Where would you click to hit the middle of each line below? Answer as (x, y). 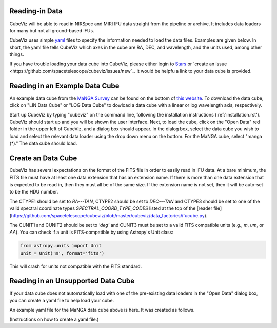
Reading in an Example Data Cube (64, 85)
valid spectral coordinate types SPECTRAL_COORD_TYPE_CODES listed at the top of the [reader (111, 208)
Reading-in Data (36, 11)
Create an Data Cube (43, 158)
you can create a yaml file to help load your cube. (62, 300)
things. (17, 54)
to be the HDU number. (34, 192)
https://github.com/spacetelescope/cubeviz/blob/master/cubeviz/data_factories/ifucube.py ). (109, 216)
